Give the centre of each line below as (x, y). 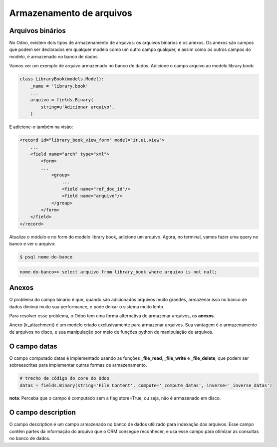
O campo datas (33, 346)
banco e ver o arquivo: (32, 244)
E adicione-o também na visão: (41, 127)
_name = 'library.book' (59, 86)
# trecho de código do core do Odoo (65, 378)
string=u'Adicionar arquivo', (78, 107)
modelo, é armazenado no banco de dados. (54, 56)
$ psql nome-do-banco (46, 257)
